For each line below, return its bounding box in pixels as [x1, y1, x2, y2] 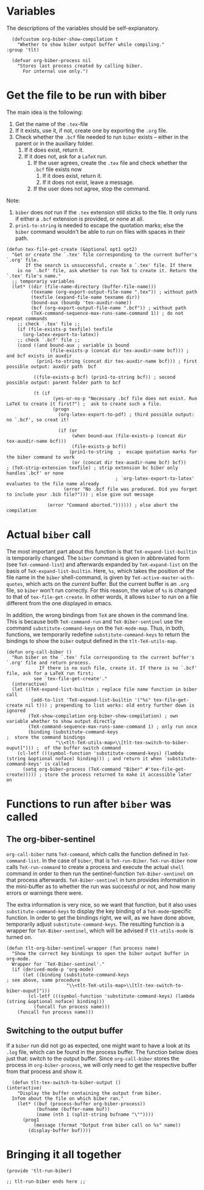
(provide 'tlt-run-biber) [6, 1167, 72, 1174]
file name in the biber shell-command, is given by [6, 574, 131, 581]
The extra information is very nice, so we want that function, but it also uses [6, 901, 197, 908]
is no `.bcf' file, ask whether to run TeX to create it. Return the [17, 267, 198, 273]
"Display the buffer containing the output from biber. [17, 1090, 163, 1096]
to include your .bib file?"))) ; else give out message [6, 491, 154, 498]
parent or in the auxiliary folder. [15, 139, 94, 147]
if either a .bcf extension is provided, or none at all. [15, 215, 144, 222]
